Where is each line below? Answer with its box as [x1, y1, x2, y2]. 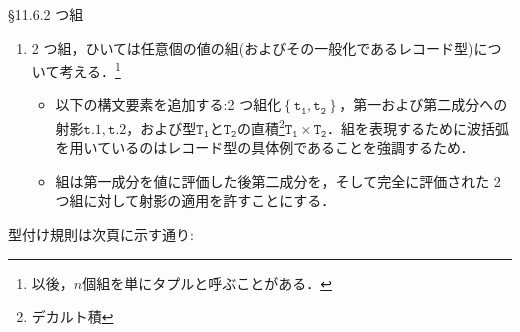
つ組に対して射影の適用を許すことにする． [55, 190, 336, 211]
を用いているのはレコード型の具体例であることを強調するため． [55, 137, 475, 158]
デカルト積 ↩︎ [31, 306, 114, 327]
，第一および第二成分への [339, 94, 508, 115]
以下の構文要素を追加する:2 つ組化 [55, 94, 282, 115]
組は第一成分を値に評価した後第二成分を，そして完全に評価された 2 [55, 170, 501, 191]
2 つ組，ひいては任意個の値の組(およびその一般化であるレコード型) [31, 37, 474, 58]
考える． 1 [59, 58, 121, 81]
